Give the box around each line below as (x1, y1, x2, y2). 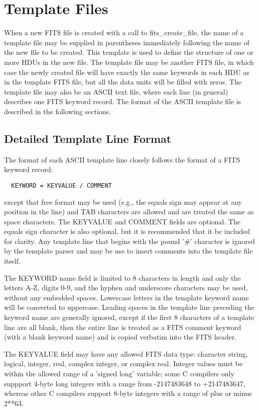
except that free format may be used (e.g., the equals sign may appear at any (4, 196, 242, 207)
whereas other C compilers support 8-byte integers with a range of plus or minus (4, 388, 252, 398)
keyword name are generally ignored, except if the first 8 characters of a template (4, 312, 254, 322)
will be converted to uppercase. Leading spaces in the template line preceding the (4, 302, 254, 312)
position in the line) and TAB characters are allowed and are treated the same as (4, 206, 254, 217)
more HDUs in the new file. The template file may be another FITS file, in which (4, 56, 254, 67)
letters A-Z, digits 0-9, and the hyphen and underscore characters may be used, (4, 282, 248, 293)
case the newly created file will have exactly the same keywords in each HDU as (4, 66, 249, 77)
